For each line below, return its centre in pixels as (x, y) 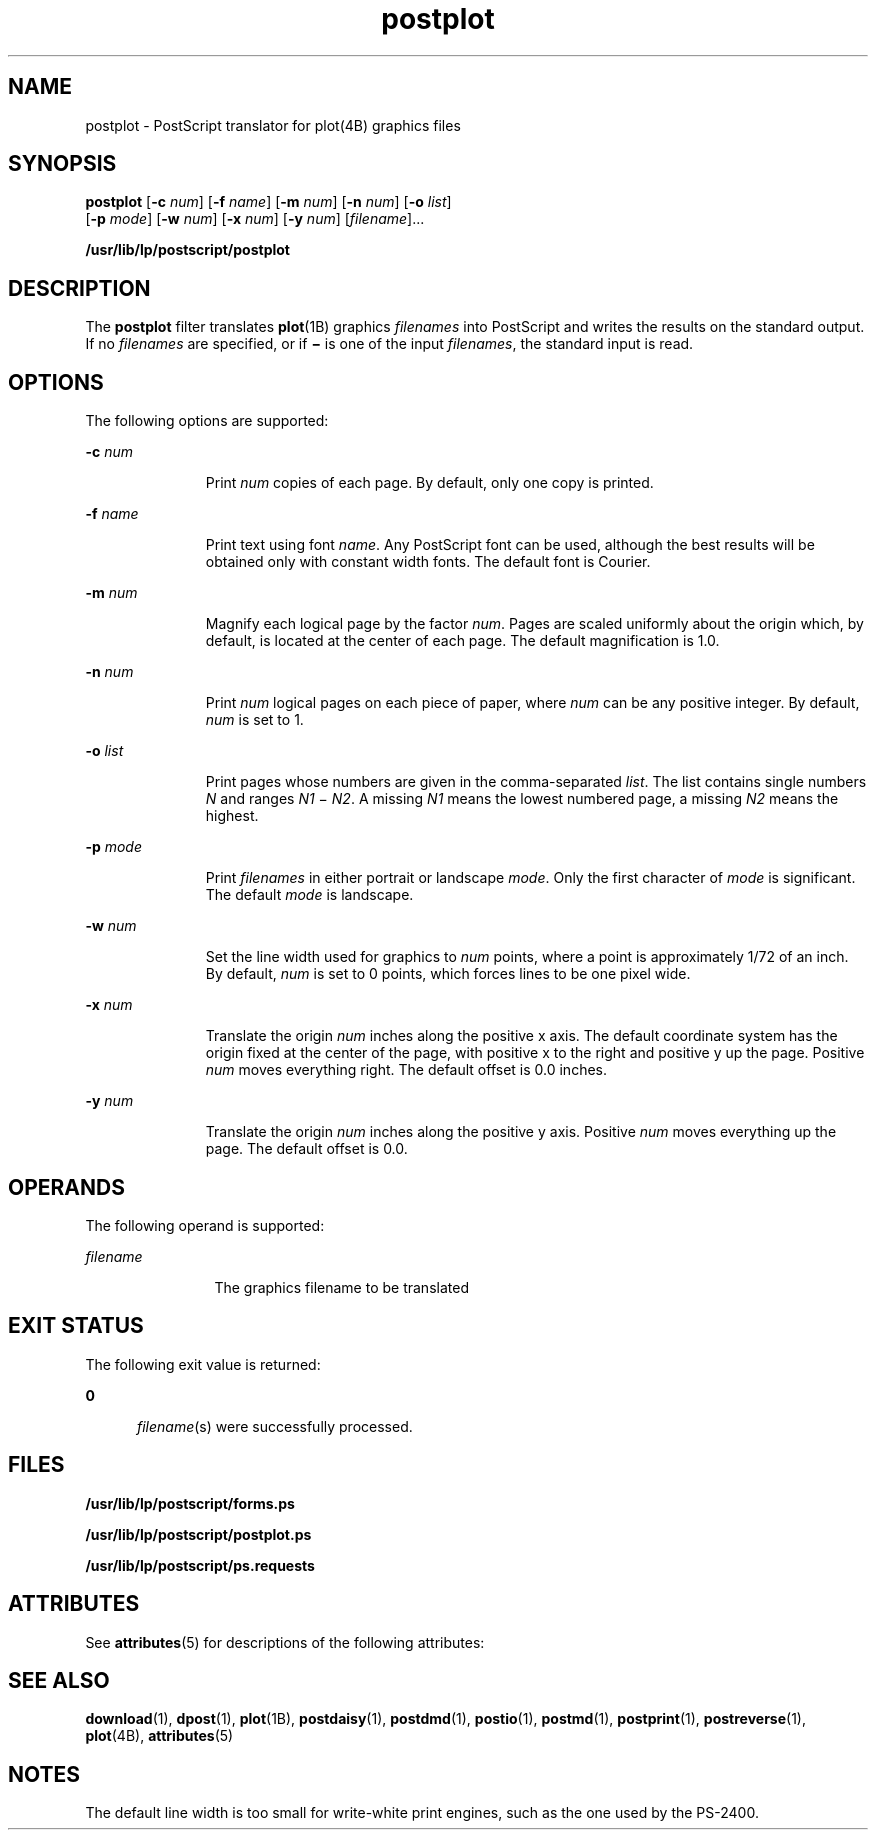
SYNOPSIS (62, 164)
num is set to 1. (254, 720)
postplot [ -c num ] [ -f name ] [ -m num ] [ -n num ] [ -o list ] (268, 202)
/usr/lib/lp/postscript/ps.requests (200, 1565)
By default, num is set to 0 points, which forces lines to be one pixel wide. (448, 974)
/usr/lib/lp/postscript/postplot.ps (198, 1534)
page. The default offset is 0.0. (306, 1149)
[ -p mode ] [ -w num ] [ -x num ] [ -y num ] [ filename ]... (255, 219)
